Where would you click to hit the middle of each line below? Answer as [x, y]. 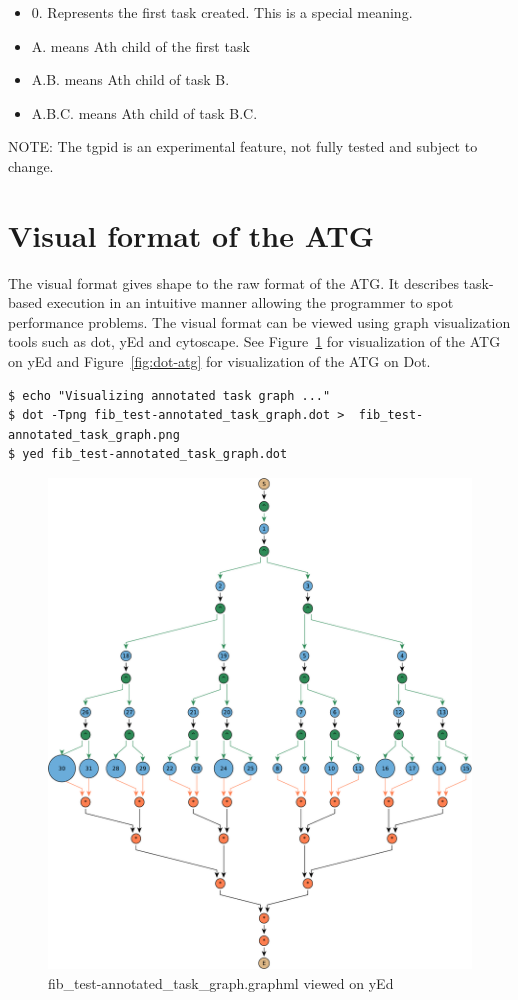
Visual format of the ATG [191, 234]
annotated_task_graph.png [94, 434]
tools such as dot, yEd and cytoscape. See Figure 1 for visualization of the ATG [254, 341]
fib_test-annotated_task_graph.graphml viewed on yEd [221, 982]
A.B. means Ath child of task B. [130, 79]
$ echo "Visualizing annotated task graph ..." [169, 395]
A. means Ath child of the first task [140, 45]
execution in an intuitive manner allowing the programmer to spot [250, 302]
